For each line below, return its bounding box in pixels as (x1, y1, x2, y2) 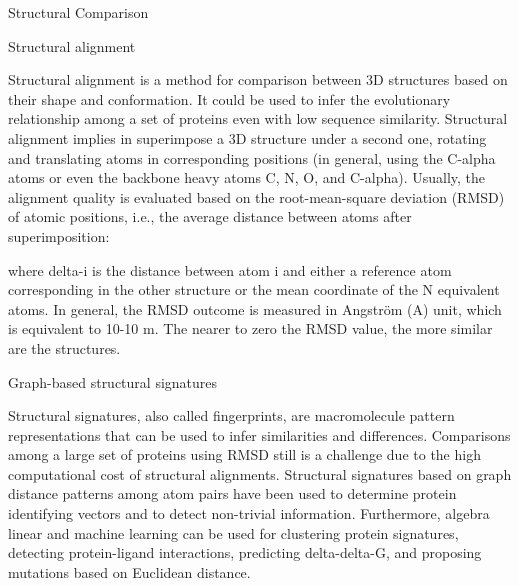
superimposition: (8, 225, 110, 246)
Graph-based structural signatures (8, 371, 218, 392)
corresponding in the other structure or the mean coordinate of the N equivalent (8, 279, 500, 300)
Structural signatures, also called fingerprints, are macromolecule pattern (8, 405, 455, 426)
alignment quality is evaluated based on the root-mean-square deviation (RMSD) (8, 186, 505, 207)
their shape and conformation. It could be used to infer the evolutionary (8, 88, 451, 109)
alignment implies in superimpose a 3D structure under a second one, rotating (8, 127, 487, 148)
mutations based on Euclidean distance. (8, 561, 251, 582)
